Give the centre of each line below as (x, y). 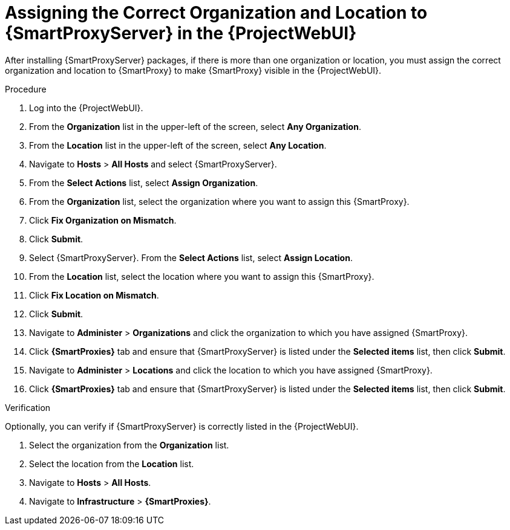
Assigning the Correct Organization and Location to (216, 13)
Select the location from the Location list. (112, 464)
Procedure (26, 89)
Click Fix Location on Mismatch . (94, 295)
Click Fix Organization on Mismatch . (103, 220)
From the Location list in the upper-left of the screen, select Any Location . (178, 145)
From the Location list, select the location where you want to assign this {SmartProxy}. (202, 276)
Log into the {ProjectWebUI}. (86, 108)
